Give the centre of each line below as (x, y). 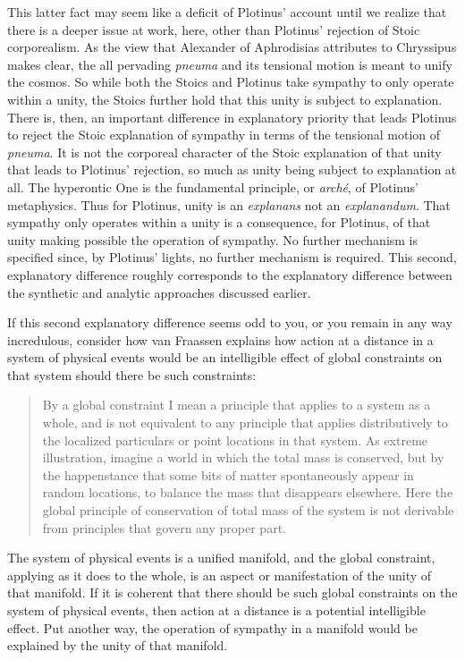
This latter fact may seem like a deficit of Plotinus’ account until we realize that (227, 12)
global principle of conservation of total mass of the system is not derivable (248, 510)
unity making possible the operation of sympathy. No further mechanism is (213, 239)
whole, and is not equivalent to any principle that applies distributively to (245, 423)
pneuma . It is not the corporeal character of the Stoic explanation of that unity (224, 152)
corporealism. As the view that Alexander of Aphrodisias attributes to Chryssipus (232, 47)
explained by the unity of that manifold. (118, 645)
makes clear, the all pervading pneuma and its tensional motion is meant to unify (230, 64)
